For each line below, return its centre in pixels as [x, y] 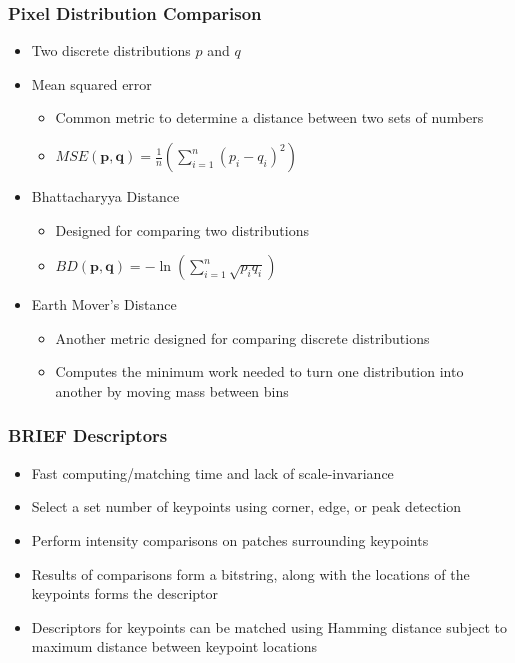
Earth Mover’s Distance [104, 304]
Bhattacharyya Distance [105, 196]
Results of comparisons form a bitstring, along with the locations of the [250, 573]
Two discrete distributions [111, 50]
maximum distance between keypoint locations [174, 646]
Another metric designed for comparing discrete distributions [242, 337]
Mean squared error [91, 83]
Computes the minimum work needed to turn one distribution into [259, 371]
